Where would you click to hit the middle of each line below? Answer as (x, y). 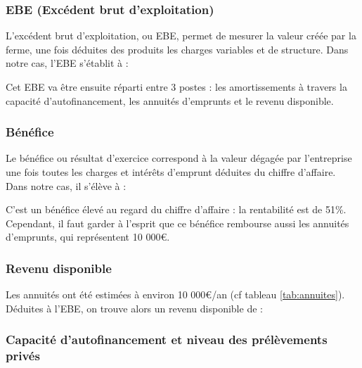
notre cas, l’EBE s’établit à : (67, 63)
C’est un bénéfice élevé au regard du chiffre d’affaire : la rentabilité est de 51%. (176, 209)
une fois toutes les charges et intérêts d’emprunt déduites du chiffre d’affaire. (171, 172)
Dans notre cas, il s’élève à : (66, 185)
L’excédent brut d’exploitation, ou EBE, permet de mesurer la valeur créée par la (181, 36)
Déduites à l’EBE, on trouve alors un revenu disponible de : (134, 308)
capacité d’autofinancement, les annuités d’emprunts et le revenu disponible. (170, 100)
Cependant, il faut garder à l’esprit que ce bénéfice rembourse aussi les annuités (177, 223)
